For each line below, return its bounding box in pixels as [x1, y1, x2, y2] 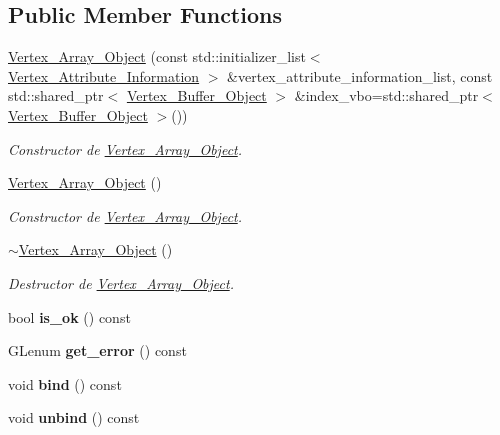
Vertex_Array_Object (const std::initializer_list [8, 46, 306, 67]
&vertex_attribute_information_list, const [227, 65, 493, 86]
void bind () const [8, 373, 122, 394]
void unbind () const [8, 407, 140, 428]
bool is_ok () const [8, 306, 131, 327]
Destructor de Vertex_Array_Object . [8, 272, 234, 293]
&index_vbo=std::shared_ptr [294, 85, 479, 106]
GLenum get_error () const [8, 340, 187, 361]
